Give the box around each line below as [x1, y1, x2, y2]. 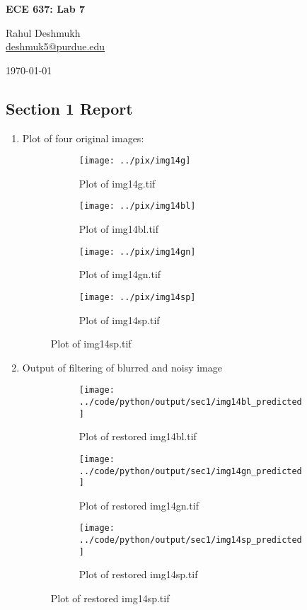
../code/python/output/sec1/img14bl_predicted [79, 397, 302, 408]
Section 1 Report [6, 97, 133, 119]
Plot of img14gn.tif [79, 267, 161, 282]
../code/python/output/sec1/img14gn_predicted [79, 466, 302, 476]
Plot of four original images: [22, 130, 144, 145]
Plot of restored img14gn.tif [79, 497, 199, 512]
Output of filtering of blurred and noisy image [22, 359, 222, 374]
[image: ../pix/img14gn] [79, 246, 196, 257]
